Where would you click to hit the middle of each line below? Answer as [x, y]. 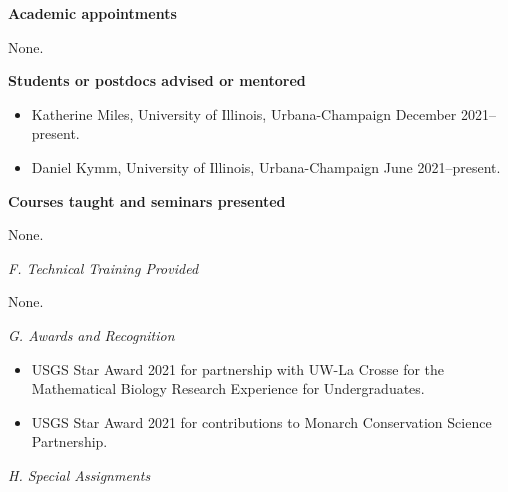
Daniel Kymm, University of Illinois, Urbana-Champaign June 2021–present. [266, 166]
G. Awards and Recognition [91, 334]
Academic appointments [92, 13]
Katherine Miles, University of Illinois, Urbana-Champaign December [244, 113]
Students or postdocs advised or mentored [157, 80]
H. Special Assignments [79, 474]
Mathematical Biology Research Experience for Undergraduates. [228, 388]
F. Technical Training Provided [103, 267]
